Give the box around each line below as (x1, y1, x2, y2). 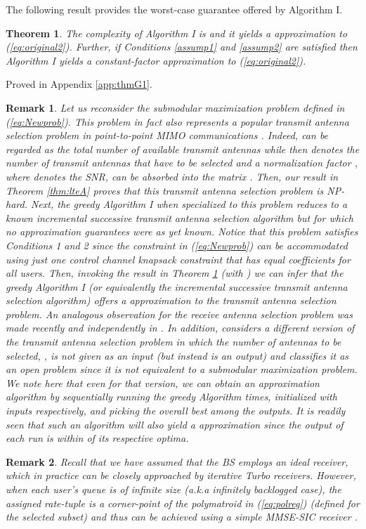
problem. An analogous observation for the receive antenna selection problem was (6, 306, 353, 321)
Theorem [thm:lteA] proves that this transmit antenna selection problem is (6, 183, 324, 197)
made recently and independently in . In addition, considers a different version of (6, 320, 355, 335)
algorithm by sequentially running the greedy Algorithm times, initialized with (6, 389, 337, 404)
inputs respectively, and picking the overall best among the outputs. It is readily (6, 403, 346, 418)
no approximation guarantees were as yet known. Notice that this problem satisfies (6, 224, 358, 239)
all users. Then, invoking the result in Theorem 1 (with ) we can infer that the (6, 266, 344, 280)
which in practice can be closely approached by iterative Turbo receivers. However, (6, 468, 356, 483)
